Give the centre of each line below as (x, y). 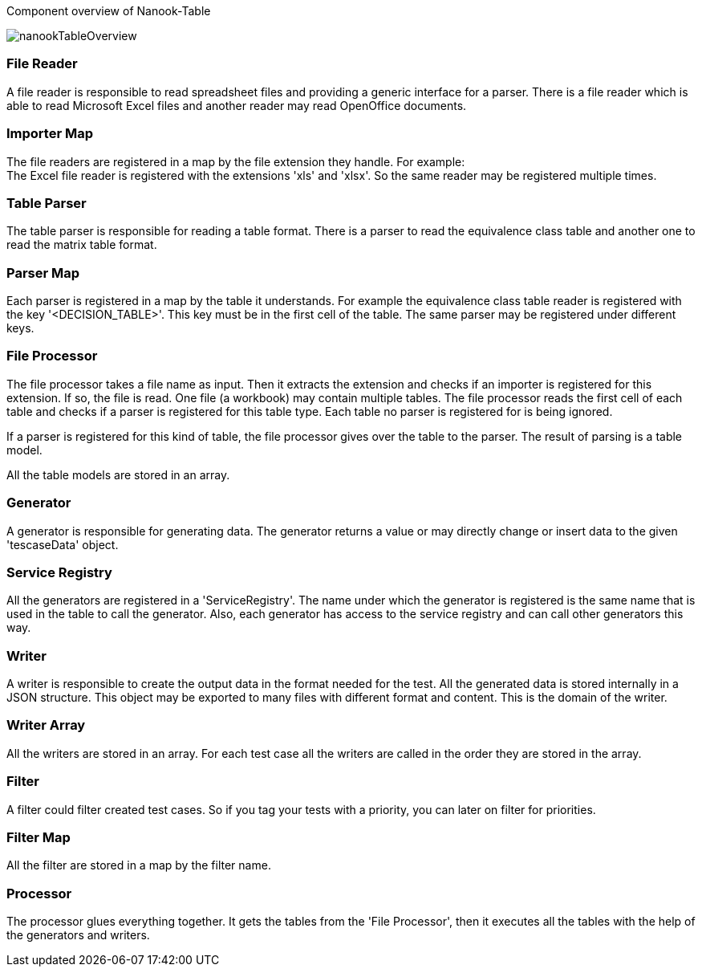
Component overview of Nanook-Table (109, 11)
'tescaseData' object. (63, 544)
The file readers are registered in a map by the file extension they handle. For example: (236, 161)
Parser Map (43, 273)
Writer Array (46, 725)
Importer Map (50, 134)
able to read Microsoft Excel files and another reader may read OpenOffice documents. (237, 105)
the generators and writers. (78, 935)
